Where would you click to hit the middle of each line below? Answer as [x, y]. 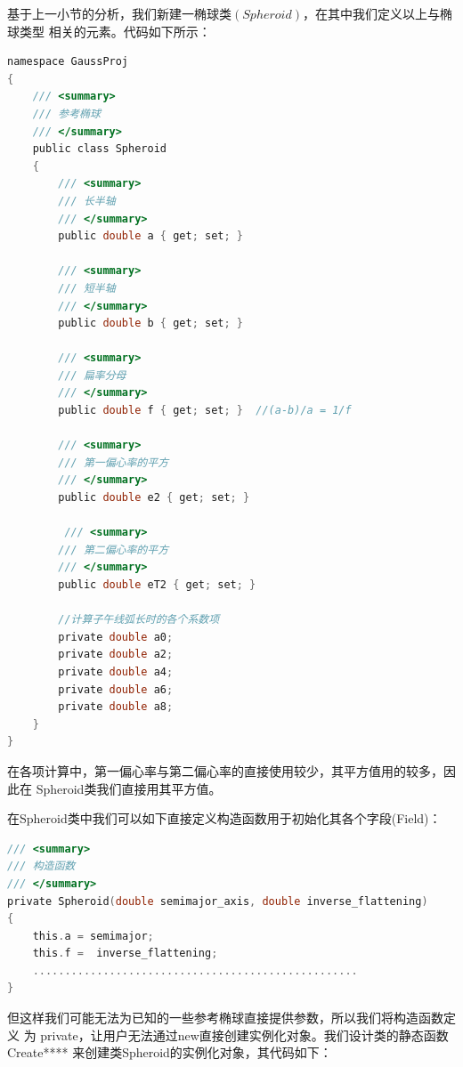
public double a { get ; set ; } [150, 236]
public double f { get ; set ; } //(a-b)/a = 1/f [205, 411]
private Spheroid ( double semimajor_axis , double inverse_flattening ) [218, 901]
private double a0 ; [116, 637]
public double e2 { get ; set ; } [154, 498]
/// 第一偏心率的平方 [114, 462]
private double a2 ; [116, 655]
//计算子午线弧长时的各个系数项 [139, 620]
